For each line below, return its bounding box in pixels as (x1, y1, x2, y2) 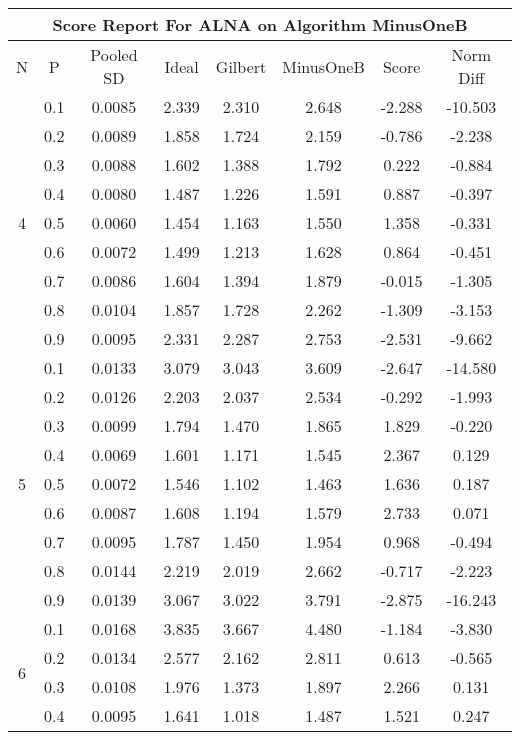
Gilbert (215, 54, 267, 78)
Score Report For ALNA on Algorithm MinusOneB (52, 13, 468, 36)
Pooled (90, 43, 138, 66)
